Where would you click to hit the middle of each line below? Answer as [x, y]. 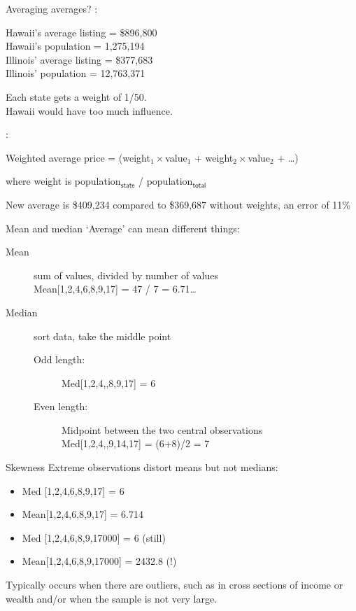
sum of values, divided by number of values [126, 275]
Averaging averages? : [52, 8]
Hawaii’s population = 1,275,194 [75, 46]
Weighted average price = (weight [78, 157]
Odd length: [59, 359]
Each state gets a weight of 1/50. [76, 96]
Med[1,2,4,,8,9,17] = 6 [109, 382]
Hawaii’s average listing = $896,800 [81, 32]
